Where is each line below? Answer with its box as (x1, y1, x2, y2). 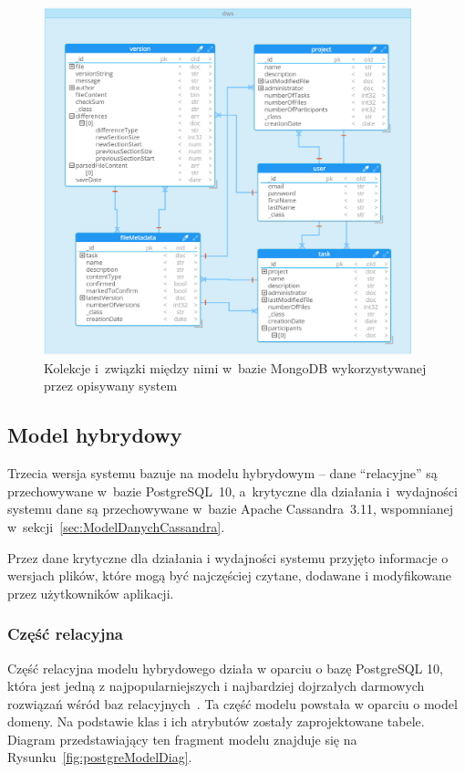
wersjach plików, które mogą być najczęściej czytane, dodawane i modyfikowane (7, 566, 452, 585)
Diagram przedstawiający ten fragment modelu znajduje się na (7, 729, 357, 748)
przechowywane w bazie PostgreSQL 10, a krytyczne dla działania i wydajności (7, 481, 458, 500)
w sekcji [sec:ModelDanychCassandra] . (7, 517, 225, 536)
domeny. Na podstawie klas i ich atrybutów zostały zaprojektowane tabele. (7, 712, 425, 731)
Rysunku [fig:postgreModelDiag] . (7, 747, 192, 767)
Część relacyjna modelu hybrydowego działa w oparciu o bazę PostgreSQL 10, (7, 658, 443, 677)
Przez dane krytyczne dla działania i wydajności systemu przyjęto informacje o (7, 548, 449, 567)
